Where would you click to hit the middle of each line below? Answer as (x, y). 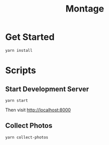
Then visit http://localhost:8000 (38, 110)
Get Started (30, 37)
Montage (85, 9)
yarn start (17, 100)
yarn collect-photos (27, 137)
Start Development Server (47, 89)
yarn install (19, 50)
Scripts (21, 70)
